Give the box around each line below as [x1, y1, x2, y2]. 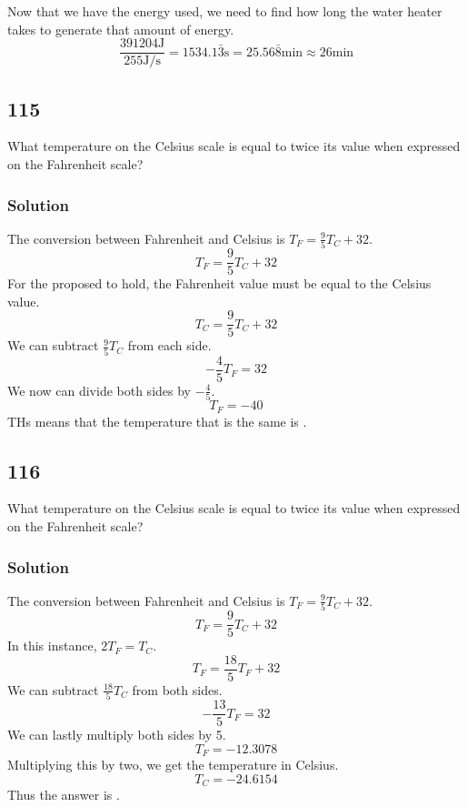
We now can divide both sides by [7, 380, 191, 399]
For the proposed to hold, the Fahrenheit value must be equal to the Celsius [7, 274, 432, 293]
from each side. [127, 336, 212, 355]
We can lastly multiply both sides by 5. [7, 725, 226, 744]
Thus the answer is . [7, 785, 120, 804]
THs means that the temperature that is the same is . [7, 411, 307, 430]
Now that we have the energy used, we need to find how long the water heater [7, 2, 442, 20]
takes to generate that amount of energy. [7, 19, 234, 38]
